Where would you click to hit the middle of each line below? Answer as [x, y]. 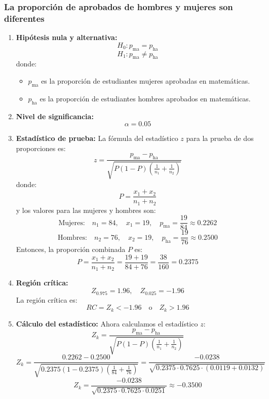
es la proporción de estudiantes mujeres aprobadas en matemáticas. [146, 80]
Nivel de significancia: [55, 116]
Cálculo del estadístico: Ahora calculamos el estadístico [107, 323]
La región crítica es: [47, 299]
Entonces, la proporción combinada [71, 249]
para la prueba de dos [220, 138]
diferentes [24, 18]
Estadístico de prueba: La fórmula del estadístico [97, 138]
